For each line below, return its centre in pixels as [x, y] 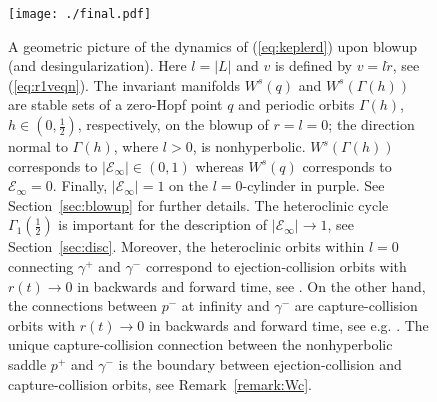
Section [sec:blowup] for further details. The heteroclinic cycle [198, 204]
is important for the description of [163, 224]
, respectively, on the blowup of [173, 124]
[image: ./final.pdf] [80, 14]
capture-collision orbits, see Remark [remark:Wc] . [160, 383]
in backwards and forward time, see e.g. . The [288, 324]
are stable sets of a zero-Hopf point [115, 104]
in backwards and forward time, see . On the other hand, [251, 285]
